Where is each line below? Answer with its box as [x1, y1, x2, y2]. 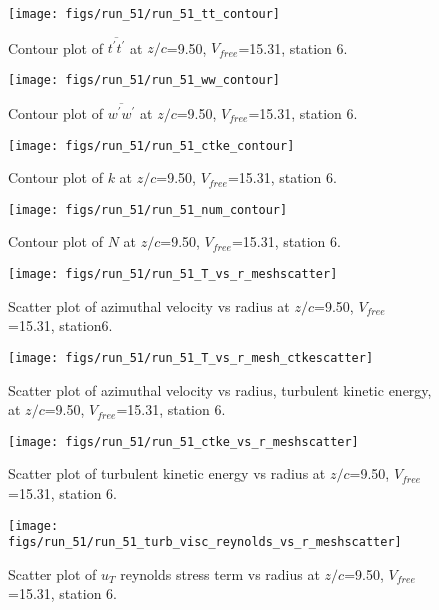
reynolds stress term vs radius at [120, 563, 320, 584]
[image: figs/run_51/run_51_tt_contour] [8, 7, 281, 21]
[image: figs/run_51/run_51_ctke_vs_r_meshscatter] [8, 434, 359, 449]
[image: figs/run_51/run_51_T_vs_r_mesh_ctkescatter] [8, 350, 374, 365]
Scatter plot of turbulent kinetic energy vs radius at [8, 463, 326, 484]
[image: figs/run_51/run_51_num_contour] [8, 202, 288, 217]
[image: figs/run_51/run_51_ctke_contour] [8, 138, 295, 153]
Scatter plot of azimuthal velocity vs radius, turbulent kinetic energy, [8, 379, 432, 400]
